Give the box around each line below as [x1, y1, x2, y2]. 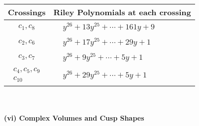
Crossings [8, 6, 46, 18]
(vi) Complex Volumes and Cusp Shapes [4, 112, 144, 123]
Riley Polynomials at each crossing [53, 6, 191, 18]
